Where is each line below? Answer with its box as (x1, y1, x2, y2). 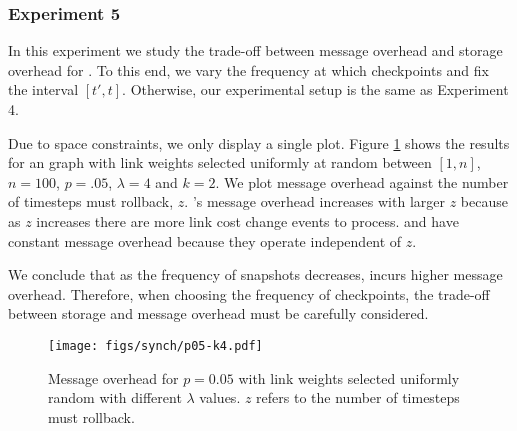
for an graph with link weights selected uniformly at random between (8, 152, 432, 173)
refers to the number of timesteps (256, 387, 460, 408)
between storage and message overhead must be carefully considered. (8, 303, 429, 324)
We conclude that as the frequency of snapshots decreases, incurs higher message (8, 264, 503, 285)
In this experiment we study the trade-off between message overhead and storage (8, 40, 503, 61)
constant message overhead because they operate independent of (8, 230, 402, 251)
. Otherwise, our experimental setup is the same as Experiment (122, 79, 509, 100)
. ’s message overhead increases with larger (184, 191, 445, 212)
